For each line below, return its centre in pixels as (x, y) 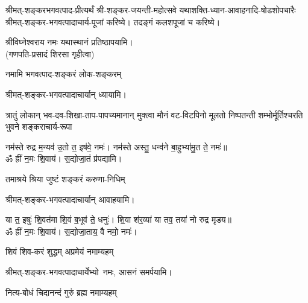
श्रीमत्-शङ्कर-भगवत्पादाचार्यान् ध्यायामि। (66, 94)
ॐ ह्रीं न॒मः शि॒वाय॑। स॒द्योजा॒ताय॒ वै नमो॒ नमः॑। (71, 231)
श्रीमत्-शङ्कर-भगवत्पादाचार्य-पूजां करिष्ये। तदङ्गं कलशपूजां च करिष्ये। (113, 21)
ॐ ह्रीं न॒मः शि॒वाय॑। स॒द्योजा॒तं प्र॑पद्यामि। (64, 158)
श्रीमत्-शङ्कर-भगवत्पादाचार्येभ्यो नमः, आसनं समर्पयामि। (89, 271)
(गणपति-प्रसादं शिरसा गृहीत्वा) (50, 53)
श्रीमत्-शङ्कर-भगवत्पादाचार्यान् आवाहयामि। (70, 199)
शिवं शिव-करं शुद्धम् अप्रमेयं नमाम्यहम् (60, 251)
